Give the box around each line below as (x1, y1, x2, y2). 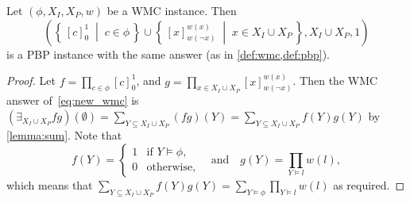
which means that (6, 176, 93, 193)
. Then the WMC (292, 72, 378, 89)
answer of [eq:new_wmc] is (6, 92, 139, 109)
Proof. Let (6, 72, 56, 89)
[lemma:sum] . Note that (6, 127, 122, 144)
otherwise (146, 162, 193, 174)
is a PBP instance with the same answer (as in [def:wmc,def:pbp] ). (6, 45, 331, 62)
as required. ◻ (333, 176, 405, 193)
